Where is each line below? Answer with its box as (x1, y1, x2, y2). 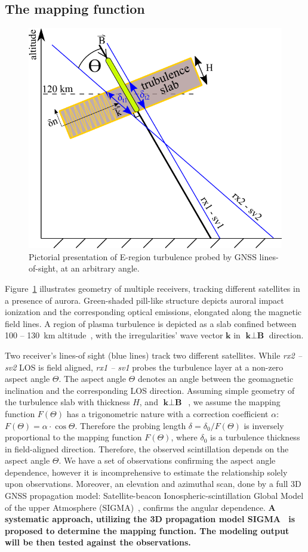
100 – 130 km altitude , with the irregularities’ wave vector (5, 329, 223, 341)
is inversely (244, 419, 284, 431)
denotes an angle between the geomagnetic (137, 372, 294, 385)
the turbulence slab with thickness (5, 396, 130, 408)
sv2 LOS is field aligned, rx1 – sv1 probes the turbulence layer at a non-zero (5, 360, 284, 373)
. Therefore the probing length (75, 419, 186, 431)
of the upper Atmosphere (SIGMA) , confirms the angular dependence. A (5, 501, 276, 513)
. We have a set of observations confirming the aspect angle (58, 454, 276, 467)
